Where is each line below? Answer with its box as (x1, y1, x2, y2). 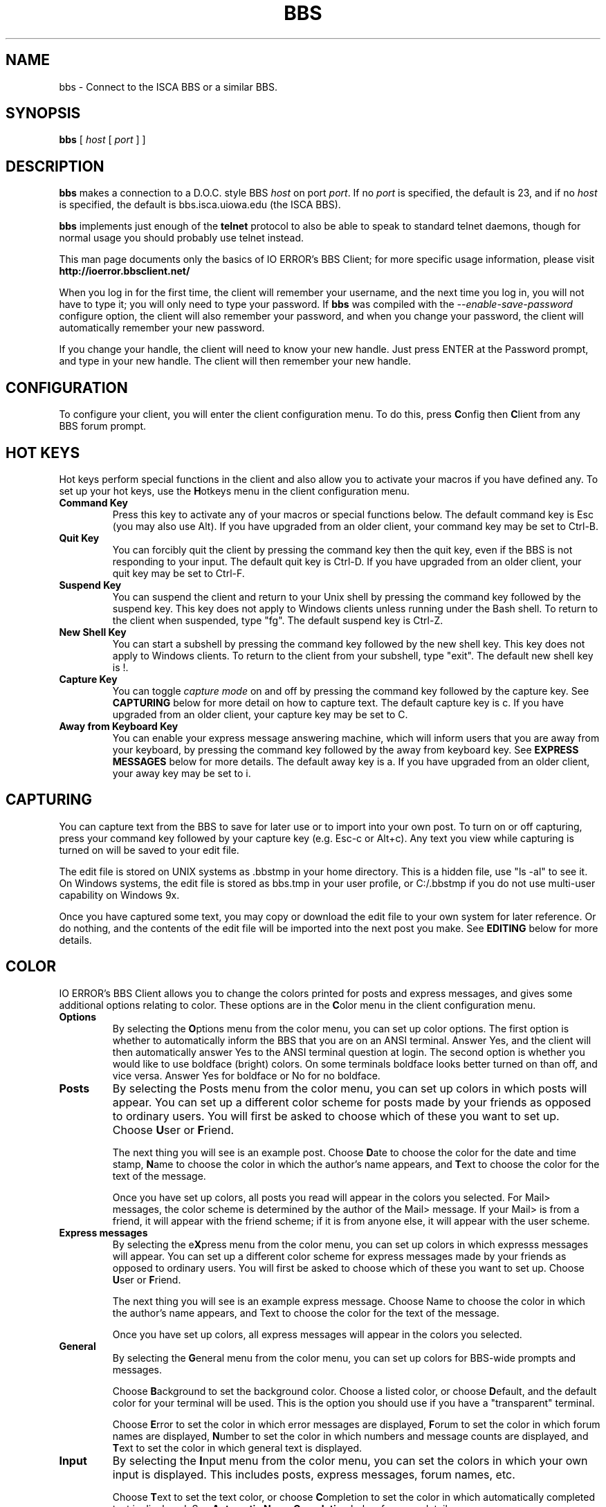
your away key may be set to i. (112, 767, 251, 779)
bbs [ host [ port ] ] (59, 134, 146, 146)
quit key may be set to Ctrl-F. (112, 567, 245, 579)
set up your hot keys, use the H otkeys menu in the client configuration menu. (59, 484, 410, 497)
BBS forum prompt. (59, 420, 147, 432)
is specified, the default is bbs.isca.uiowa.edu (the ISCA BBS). (59, 199, 341, 211)
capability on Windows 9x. (59, 888, 180, 901)
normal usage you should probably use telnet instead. (59, 232, 304, 244)
